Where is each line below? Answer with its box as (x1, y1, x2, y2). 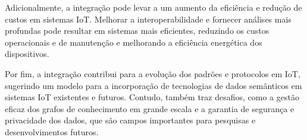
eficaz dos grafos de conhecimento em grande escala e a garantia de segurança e (5, 102, 295, 114)
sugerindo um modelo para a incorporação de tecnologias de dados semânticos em (5, 79, 302, 91)
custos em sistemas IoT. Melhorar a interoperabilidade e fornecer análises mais (5, 12, 292, 25)
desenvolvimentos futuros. (5, 125, 99, 138)
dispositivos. (5, 47, 49, 60)
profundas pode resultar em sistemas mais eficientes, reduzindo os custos (5, 24, 270, 37)
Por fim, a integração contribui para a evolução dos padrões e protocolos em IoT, (5, 67, 300, 79)
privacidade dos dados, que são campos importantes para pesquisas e (5, 114, 256, 126)
